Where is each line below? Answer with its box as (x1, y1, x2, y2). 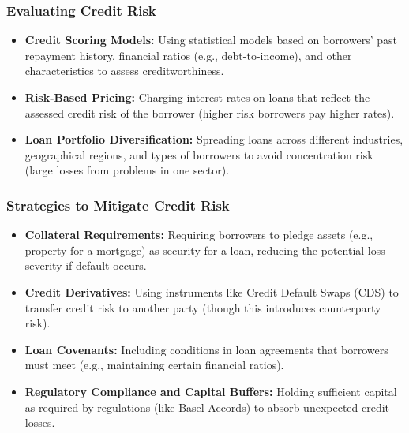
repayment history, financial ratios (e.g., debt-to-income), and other (24, 47, 352, 63)
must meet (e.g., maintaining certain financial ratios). (24, 356, 284, 373)
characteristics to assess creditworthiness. (24, 62, 224, 79)
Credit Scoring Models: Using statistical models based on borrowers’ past (24, 32, 397, 48)
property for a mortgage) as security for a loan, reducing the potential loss (24, 241, 385, 258)
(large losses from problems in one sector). (24, 162, 230, 178)
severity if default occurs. (24, 257, 147, 274)
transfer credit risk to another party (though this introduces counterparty (24, 299, 381, 315)
